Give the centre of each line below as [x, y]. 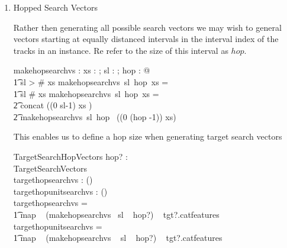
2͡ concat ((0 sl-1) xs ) [53, 105]
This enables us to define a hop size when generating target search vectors [148, 136]
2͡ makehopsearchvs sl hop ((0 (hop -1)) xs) [95, 116]
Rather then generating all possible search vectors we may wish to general [147, 27]
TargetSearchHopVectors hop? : [70, 156]
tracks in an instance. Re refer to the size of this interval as [121, 50]
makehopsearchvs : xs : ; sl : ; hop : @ [82, 70]
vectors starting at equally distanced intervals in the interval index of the [146, 39]
